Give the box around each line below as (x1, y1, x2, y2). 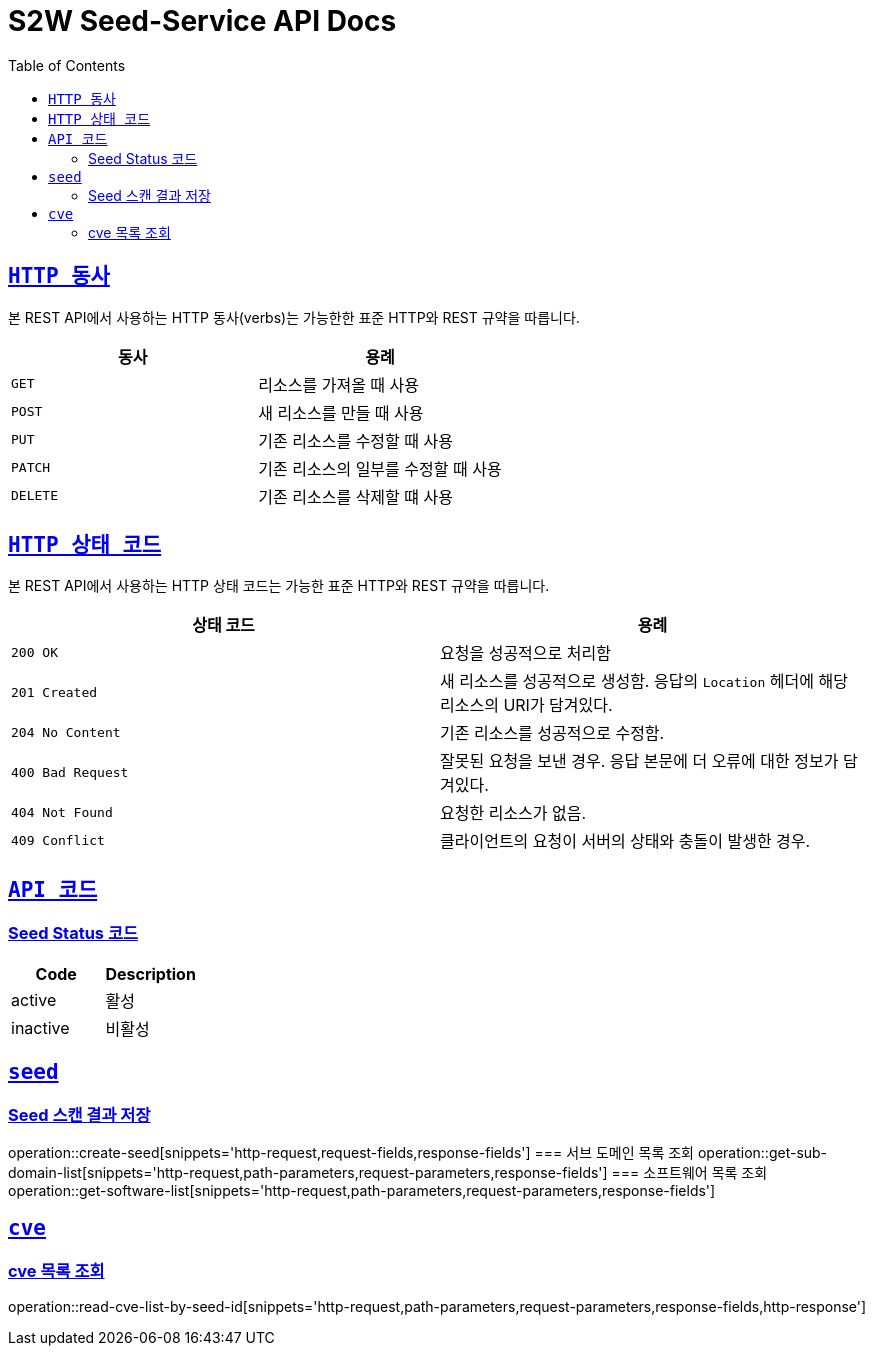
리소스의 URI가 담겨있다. (440, 695, 613, 716)
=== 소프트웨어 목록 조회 (611, 1163, 768, 1181)
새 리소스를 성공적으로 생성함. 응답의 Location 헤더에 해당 (440, 671, 848, 692)
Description (105, 963, 196, 984)
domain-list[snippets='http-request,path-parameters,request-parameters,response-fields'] (8, 1163, 608, 1181)
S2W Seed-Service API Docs (8, 4, 397, 38)
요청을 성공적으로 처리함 (440, 643, 611, 664)
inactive (11, 1017, 70, 1038)
